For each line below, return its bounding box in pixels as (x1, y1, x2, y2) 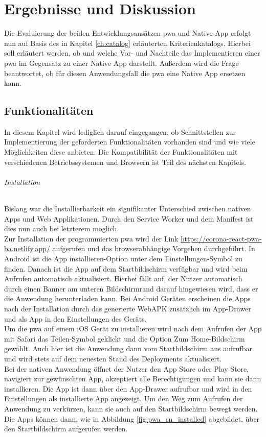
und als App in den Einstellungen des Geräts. (4, 313, 147, 324)
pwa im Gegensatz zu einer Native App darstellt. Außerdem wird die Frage (4, 57, 239, 68)
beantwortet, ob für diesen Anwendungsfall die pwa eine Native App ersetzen (4, 67, 246, 78)
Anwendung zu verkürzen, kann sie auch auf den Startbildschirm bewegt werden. (4, 403, 258, 414)
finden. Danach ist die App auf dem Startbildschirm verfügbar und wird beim (4, 263, 248, 274)
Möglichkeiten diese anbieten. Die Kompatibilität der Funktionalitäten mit (4, 147, 238, 157)
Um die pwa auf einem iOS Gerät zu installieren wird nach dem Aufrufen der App (4, 323, 262, 334)
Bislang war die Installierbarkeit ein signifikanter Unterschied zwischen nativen (4, 203, 251, 214)
